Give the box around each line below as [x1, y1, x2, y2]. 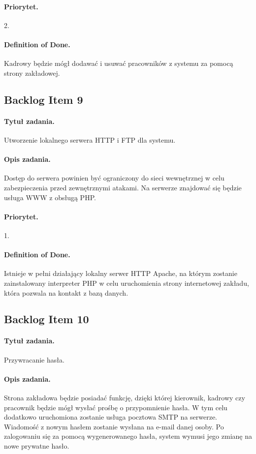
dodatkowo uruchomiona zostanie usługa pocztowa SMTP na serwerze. [4, 412, 218, 422]
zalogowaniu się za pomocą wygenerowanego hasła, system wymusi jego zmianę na [4, 431, 252, 441]
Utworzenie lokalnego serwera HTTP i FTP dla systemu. [4, 134, 176, 145]
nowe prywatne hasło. [4, 441, 69, 451]
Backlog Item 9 [4, 91, 83, 107]
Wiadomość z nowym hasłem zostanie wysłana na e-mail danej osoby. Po [4, 421, 224, 431]
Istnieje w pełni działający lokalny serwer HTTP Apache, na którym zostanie [4, 268, 237, 278]
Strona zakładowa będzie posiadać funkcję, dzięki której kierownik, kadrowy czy [4, 393, 245, 403]
